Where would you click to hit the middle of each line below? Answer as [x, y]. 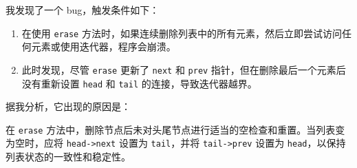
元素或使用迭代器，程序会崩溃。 [104, 46]
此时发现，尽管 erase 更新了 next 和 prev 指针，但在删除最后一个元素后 [184, 69]
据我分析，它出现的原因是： [68, 106]
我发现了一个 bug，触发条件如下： [83, 10]
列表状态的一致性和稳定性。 [68, 157]
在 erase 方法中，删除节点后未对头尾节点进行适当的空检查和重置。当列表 [171, 129]
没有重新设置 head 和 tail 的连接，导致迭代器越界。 [139, 83]
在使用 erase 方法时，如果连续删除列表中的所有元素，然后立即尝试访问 [182, 33]
